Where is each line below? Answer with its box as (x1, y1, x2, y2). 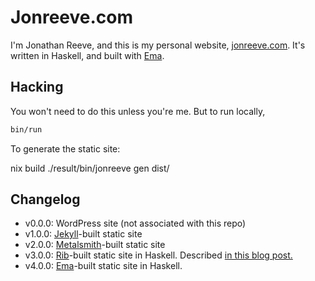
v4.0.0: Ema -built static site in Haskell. (24, 260, 183, 272)
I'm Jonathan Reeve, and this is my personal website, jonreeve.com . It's (10, 39, 306, 51)
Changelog (10, 191, 81, 208)
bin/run (10, 124, 43, 135)
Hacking (10, 79, 64, 96)
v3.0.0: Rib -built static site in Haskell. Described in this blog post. (24, 249, 293, 261)
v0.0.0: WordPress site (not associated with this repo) (24, 217, 247, 230)
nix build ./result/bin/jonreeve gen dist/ (10, 162, 170, 174)
